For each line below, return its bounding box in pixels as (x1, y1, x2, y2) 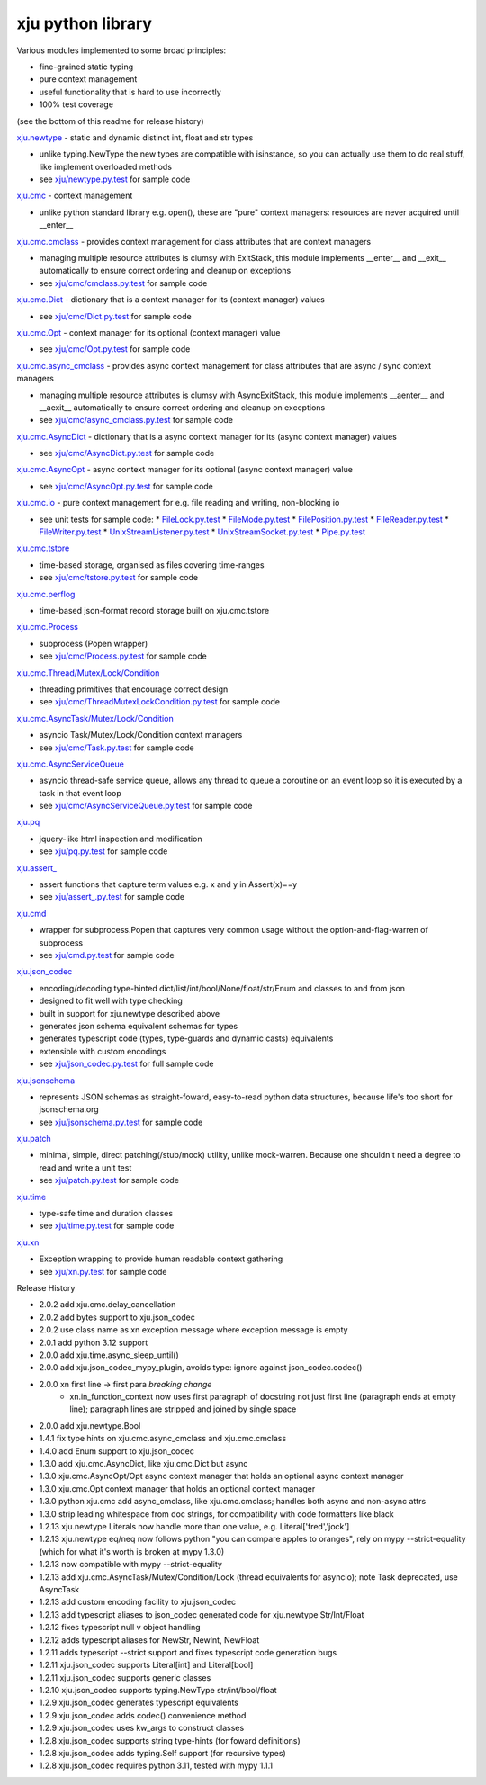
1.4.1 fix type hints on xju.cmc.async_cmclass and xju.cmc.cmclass (39, 1433, 287, 1444)
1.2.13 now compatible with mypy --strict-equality (39, 1559, 222, 1570)
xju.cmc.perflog (16, 588, 76, 599)
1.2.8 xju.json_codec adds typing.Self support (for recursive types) (39, 1748, 287, 1759)
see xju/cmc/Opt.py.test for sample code (39, 344, 191, 354)
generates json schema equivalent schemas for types (39, 1020, 238, 1031)
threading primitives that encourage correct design (39, 684, 229, 695)
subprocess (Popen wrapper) (39, 638, 148, 649)
